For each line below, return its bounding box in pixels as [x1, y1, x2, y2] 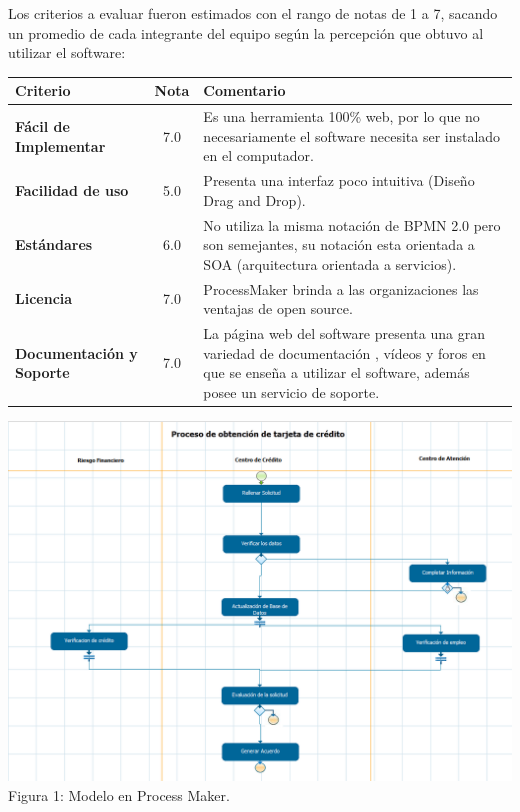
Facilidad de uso [15, 179, 129, 200]
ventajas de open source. [203, 298, 353, 319]
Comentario [203, 80, 286, 101]
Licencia [15, 288, 73, 309]
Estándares [15, 234, 93, 255]
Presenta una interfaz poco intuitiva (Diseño [203, 170, 475, 191]
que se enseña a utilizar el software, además [203, 362, 470, 383]
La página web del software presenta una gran [203, 323, 485, 344]
